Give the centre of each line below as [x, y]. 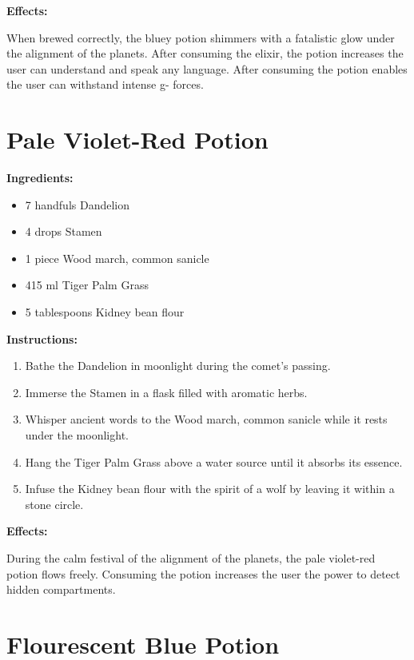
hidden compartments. [61, 589]
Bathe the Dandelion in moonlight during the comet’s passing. [178, 366]
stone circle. [54, 504]
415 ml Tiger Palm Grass [87, 285]
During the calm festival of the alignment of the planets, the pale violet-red [191, 558]
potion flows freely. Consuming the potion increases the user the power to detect [203, 573]
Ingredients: [40, 178]
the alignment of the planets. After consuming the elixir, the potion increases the [205, 53]
